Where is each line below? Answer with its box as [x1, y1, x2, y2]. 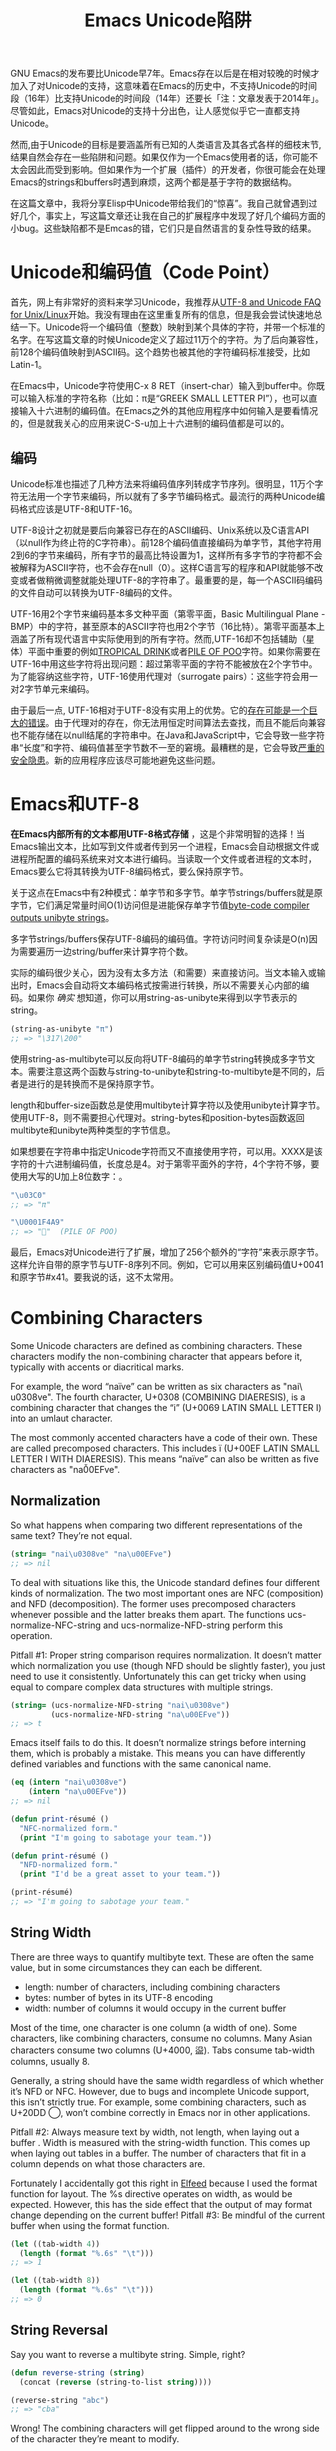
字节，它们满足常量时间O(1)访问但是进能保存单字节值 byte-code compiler [10, 899, 310, 911]
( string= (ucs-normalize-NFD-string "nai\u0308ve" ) [10, 1700, 230, 1710]
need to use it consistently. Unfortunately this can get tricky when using [10, 1670, 307, 1682]
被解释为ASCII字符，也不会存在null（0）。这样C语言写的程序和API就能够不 [10, 561, 315, 573]
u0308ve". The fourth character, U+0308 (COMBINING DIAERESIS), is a [10, 1391, 306, 1403]
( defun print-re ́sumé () [10, 1851, 110, 1861]
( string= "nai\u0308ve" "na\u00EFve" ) [10, 1549, 172, 1559]
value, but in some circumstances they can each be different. [10, 1961, 263, 1973]
